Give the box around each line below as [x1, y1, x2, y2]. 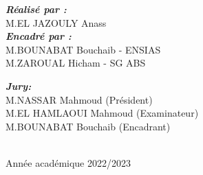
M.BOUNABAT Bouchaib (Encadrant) [6, 119, 171, 133]
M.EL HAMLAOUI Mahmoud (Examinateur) [6, 106, 199, 120]
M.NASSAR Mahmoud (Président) [6, 92, 153, 106]
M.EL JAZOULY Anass [6, 15, 107, 30]
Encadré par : [6, 29, 72, 43]
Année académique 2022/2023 [6, 155, 131, 170]
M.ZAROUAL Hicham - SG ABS [6, 56, 146, 70]
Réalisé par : [6, 2, 67, 16]
